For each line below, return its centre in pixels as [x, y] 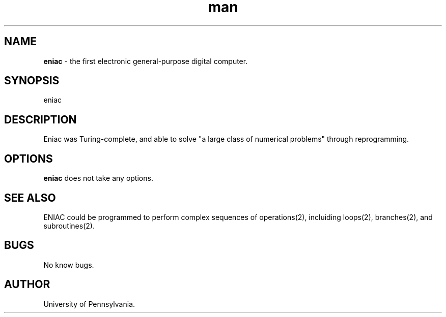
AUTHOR [27, 284]
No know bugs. [69, 265]
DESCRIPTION [40, 119]
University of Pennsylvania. [89, 304]
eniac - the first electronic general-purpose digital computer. [146, 61]
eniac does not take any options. [98, 178]
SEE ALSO [30, 198]
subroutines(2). [69, 226]
